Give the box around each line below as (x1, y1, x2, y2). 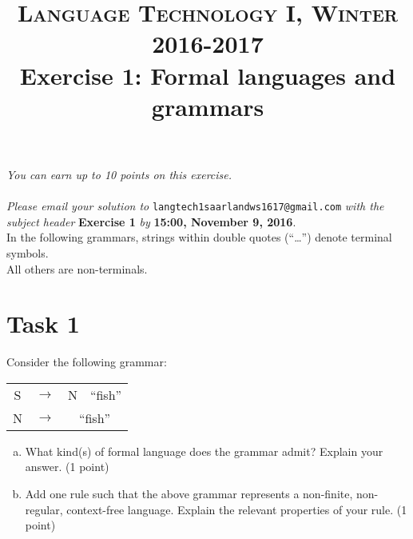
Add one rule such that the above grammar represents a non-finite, (25, 485, 353, 502)
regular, (25, 501, 63, 517)
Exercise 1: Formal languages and (19, 58, 396, 91)
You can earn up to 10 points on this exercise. (6, 166, 232, 182)
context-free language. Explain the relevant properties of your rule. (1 (66, 501, 407, 517)
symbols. (6, 244, 49, 261)
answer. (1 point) (25, 458, 109, 475)
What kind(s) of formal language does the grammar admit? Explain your (25, 442, 383, 459)
